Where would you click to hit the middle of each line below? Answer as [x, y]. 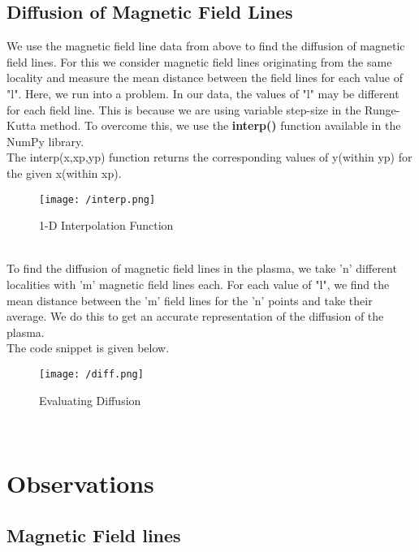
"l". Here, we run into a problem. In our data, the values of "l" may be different [203, 93]
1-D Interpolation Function [106, 225]
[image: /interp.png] [97, 199]
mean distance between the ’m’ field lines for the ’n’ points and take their [190, 300]
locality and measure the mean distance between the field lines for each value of [205, 78]
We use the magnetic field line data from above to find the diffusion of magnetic [206, 46]
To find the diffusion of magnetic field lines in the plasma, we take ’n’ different [202, 268]
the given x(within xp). [64, 172]
